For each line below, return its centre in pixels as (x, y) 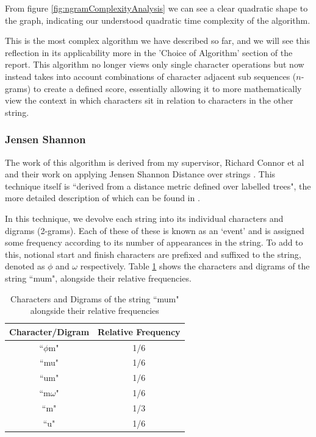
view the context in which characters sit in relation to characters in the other (149, 100)
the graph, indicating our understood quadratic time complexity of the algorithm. (158, 20)
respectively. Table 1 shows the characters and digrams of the (195, 266)
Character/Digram (49, 331)
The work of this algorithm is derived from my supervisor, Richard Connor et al (155, 162)
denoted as (25, 266)
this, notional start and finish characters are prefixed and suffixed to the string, (153, 254)
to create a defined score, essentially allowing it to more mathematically (167, 88)
